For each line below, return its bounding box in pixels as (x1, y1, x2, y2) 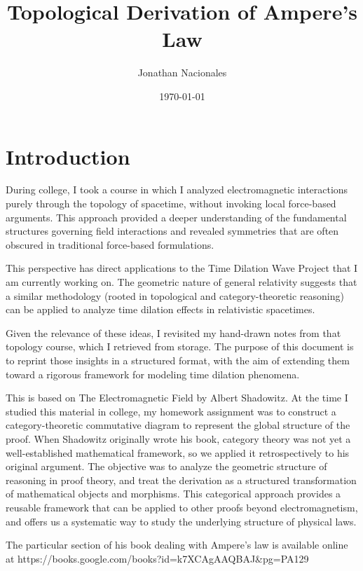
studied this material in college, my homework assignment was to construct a (6, 404, 336, 418)
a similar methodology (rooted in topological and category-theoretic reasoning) (6, 288, 344, 303)
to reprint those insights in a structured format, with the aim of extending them (6, 352, 350, 367)
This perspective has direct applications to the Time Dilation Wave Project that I (6, 261, 358, 275)
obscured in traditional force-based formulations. (6, 237, 214, 252)
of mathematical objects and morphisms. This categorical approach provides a (6, 486, 341, 501)
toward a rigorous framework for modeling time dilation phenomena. (6, 366, 300, 381)
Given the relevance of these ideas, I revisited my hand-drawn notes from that (6, 325, 341, 340)
